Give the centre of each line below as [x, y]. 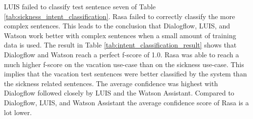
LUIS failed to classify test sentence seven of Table [80, 6]
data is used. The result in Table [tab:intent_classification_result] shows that [120, 45]
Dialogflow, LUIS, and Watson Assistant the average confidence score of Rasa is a [126, 102]
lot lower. [18, 112]
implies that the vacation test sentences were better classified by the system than [126, 74]
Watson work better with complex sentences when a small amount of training [120, 35]
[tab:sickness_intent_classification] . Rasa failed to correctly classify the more [120, 16]
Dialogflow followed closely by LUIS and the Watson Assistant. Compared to [119, 93]
